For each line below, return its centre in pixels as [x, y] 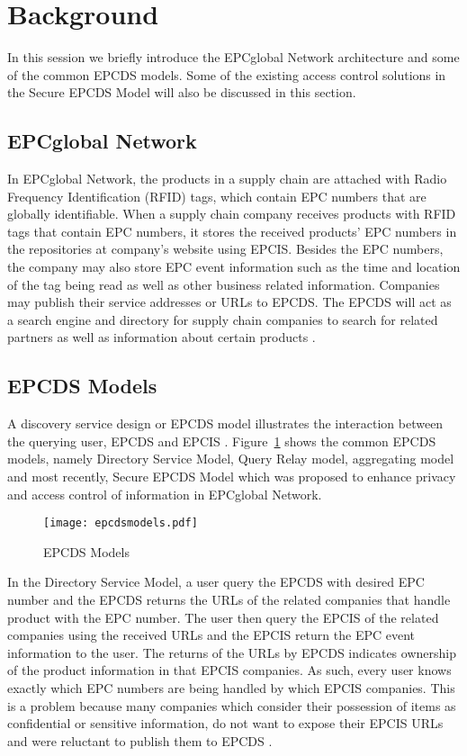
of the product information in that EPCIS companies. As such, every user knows [229, 670]
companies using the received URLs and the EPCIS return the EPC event [211, 635]
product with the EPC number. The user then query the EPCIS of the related [223, 617]
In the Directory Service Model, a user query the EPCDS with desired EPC [216, 582]
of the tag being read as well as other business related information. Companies [224, 284]
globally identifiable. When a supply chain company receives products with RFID [232, 214]
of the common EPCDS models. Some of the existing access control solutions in [227, 74]
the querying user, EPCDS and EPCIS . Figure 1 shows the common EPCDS [222, 441]
